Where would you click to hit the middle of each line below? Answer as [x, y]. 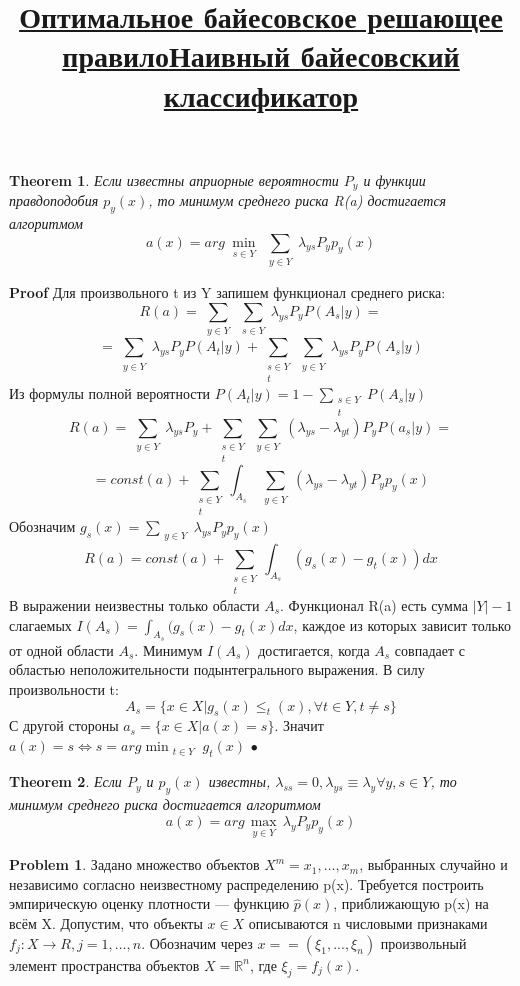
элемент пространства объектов [104, 964]
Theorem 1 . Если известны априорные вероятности [174, 179]
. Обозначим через [197, 942]
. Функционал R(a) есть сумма [374, 604]
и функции [394, 179]
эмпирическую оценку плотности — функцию [149, 903]
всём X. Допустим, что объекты [106, 922]
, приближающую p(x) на [411, 903]
